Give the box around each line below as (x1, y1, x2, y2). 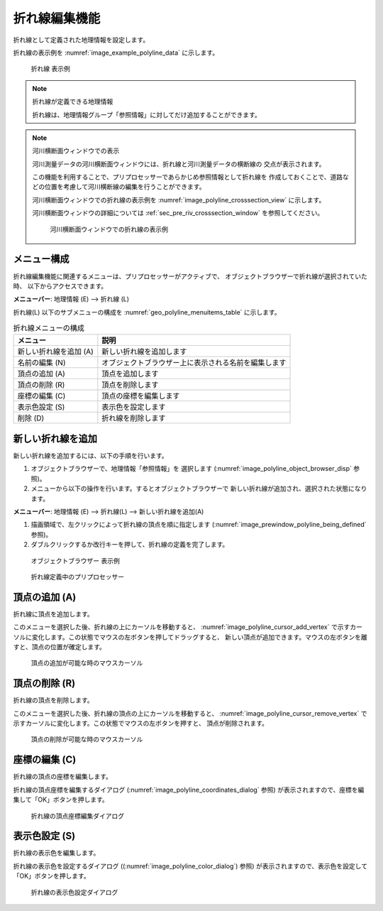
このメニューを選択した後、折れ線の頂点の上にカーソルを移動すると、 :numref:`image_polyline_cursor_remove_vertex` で (13, 709, 367, 717)
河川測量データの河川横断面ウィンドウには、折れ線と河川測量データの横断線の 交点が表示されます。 (32, 160, 326, 168)
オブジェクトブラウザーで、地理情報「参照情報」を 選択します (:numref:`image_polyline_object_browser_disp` (30, 464, 353, 473)
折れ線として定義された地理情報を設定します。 (13, 36, 150, 44)
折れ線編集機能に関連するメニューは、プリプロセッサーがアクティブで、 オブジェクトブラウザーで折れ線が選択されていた (13, 272, 368, 280)
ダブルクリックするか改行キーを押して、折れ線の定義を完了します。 (30, 540, 229, 549)
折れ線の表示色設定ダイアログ (30, 888, 118, 896)
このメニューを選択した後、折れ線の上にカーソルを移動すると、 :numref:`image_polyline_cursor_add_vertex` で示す (13, 623, 350, 631)
